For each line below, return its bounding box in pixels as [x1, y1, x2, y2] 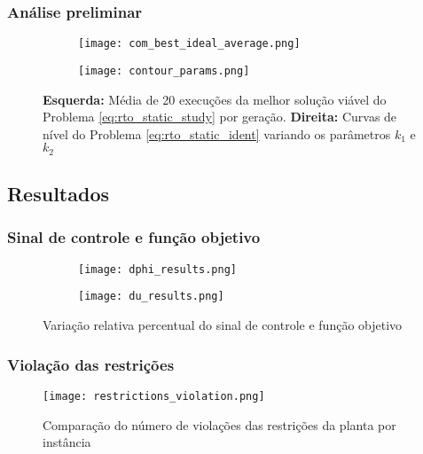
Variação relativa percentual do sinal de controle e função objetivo [43, 316, 403, 334]
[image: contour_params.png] [78, 64, 250, 77]
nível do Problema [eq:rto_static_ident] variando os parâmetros [43, 124, 391, 143]
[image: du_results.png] [78, 290, 224, 303]
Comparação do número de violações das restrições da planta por [43, 415, 396, 434]
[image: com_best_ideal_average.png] [78, 37, 301, 51]
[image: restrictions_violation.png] [43, 389, 265, 403]
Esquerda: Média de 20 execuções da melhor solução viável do [43, 90, 387, 108]
